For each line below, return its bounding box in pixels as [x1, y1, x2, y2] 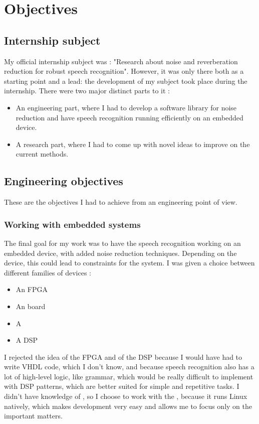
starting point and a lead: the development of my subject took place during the [4, 75, 247, 86]
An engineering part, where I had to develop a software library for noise [16, 102, 237, 112]
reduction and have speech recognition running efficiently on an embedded [16, 112, 243, 122]
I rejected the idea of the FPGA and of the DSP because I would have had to [4, 351, 242, 362]
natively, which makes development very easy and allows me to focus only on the [4, 400, 252, 411]
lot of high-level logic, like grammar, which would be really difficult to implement [4, 371, 253, 381]
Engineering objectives [4, 173, 123, 189]
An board [16, 301, 46, 311]
